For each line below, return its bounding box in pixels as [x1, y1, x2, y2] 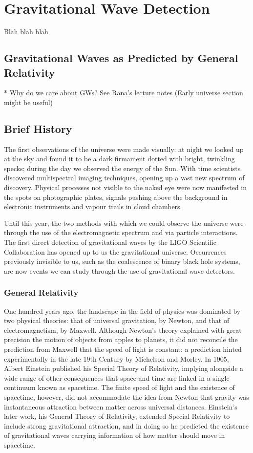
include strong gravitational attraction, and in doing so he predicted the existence [4, 420, 249, 431]
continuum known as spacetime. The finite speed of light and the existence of [4, 382, 235, 392]
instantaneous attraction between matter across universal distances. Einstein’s [4, 401, 237, 411]
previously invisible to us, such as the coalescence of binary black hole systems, [4, 256, 240, 266]
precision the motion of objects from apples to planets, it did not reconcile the [4, 334, 238, 345]
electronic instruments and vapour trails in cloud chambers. [4, 201, 182, 212]
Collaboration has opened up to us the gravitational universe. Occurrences [4, 246, 227, 257]
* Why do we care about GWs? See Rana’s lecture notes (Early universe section [4, 87, 243, 98]
